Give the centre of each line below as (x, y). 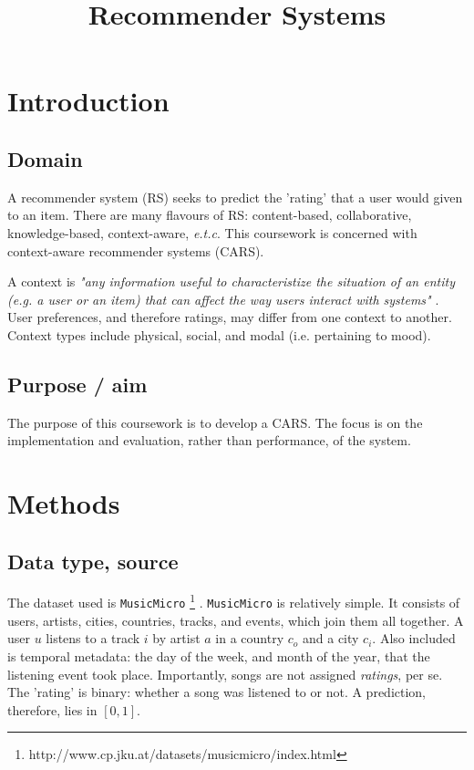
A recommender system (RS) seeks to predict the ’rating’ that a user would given (235, 197)
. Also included (414, 638)
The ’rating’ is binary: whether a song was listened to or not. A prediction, (217, 692)
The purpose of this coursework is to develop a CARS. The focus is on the (215, 422)
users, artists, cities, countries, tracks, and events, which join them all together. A (236, 620)
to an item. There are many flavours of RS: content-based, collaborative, (210, 215)
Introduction (88, 101)
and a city (330, 638)
